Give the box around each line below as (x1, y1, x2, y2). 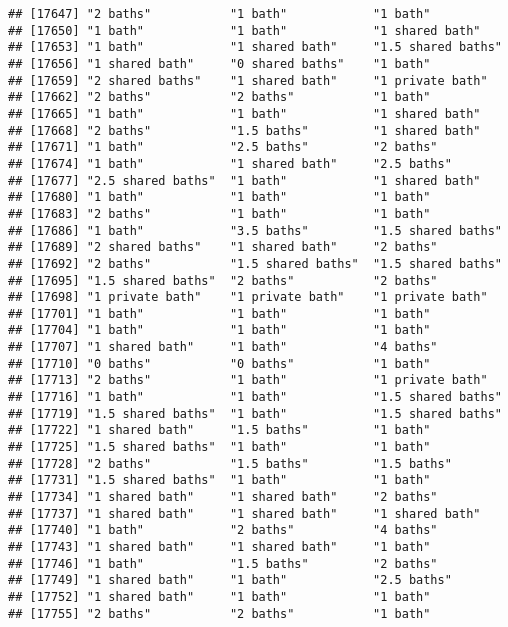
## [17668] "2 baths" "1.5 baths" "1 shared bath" (8, 123, 481, 138)
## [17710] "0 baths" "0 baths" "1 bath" (8, 356, 431, 371)
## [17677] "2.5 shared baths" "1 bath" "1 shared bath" (8, 173, 481, 188)
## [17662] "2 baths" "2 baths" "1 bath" (8, 90, 431, 105)
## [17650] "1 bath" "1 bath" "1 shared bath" (8, 23, 481, 38)
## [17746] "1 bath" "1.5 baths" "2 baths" (8, 556, 438, 571)
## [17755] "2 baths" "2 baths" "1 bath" (8, 606, 431, 621)
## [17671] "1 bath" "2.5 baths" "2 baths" (8, 140, 438, 155)
